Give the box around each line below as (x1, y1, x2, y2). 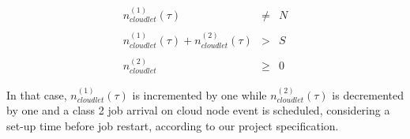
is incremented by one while (132, 86, 267, 103)
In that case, (6, 86, 67, 103)
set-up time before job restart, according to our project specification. (6, 117, 339, 133)
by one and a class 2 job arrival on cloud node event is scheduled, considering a (6, 102, 390, 118)
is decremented (332, 86, 404, 103)
